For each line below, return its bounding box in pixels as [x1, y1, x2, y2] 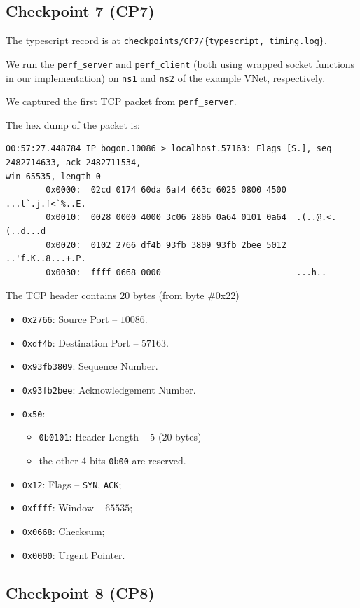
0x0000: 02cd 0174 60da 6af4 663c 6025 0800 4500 [46, 185, 286, 195]
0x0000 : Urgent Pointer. [22, 547, 125, 562]
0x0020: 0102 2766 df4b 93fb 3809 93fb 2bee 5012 [46, 240, 286, 250]
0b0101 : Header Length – [39, 429, 147, 444]
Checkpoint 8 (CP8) [6, 581, 155, 603]
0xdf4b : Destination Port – [22, 335, 139, 350]
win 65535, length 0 [6, 171, 102, 181]
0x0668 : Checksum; [22, 523, 105, 538]
